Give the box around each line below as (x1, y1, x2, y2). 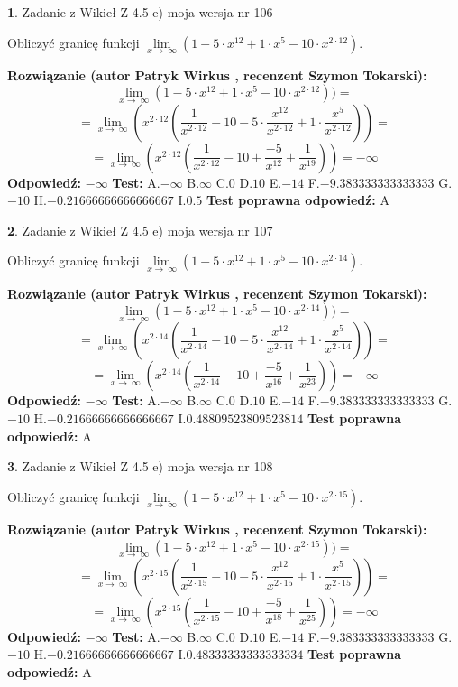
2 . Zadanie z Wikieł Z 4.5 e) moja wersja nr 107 (7, 220, 273, 239)
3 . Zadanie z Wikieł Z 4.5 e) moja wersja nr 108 (7, 457, 273, 476)
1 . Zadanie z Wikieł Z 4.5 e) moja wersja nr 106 (7, 3, 273, 21)
